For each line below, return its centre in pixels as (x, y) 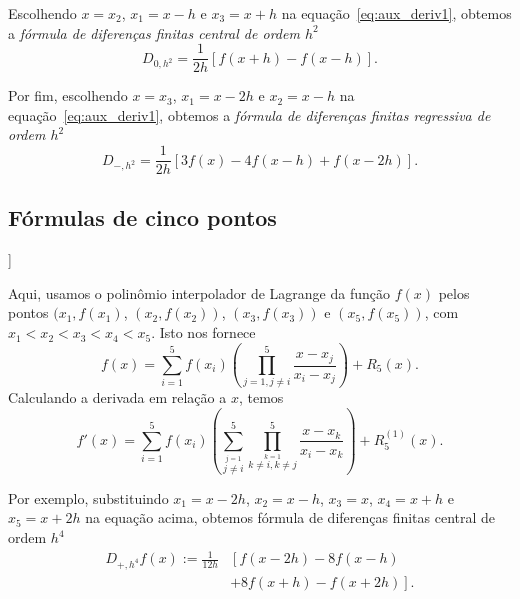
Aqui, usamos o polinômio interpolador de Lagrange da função (199, 292)
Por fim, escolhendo (68, 95)
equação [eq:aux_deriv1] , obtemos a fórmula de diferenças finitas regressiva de (249, 114)
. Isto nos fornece (203, 332)
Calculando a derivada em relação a (117, 397)
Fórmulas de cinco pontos (142, 217)
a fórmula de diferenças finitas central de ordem (154, 32)
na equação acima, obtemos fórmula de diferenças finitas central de (290, 517)
